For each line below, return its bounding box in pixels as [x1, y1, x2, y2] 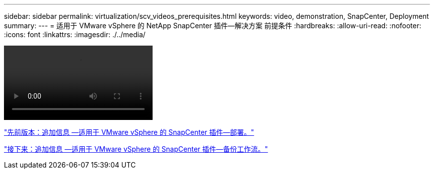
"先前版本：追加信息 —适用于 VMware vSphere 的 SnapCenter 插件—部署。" [4, 128, 254, 136]
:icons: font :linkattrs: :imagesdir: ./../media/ [4, 30, 146, 39]
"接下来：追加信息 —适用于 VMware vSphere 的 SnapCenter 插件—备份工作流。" [4, 145, 268, 153]
